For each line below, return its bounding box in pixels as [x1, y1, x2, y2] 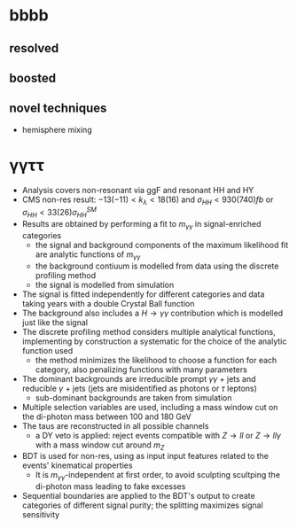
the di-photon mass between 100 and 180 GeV [21, 411, 192, 422]
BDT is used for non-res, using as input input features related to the [21, 451, 269, 462]
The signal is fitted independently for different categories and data [21, 289, 265, 300]
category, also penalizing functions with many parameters [35, 364, 248, 375]
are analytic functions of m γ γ [35, 249, 141, 261]
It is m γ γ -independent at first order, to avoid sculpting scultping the [35, 470, 281, 483]
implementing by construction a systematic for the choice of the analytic [21, 336, 287, 346]
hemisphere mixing [21, 124, 92, 135]
